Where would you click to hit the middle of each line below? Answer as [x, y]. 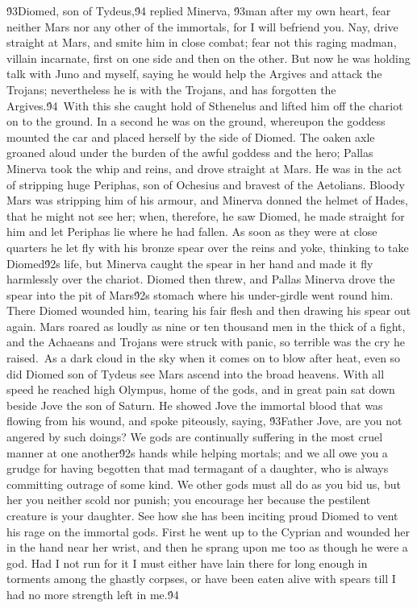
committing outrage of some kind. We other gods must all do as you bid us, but [204, 484]
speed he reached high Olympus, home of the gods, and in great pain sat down [201, 389]
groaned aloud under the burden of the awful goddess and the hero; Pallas [190, 153]
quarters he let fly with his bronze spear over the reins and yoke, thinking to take [208, 247]
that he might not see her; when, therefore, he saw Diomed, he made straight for [206, 215]
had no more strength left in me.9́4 [93, 594]
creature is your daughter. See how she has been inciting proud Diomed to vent [202, 515]
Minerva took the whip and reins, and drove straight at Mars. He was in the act [204, 168]
